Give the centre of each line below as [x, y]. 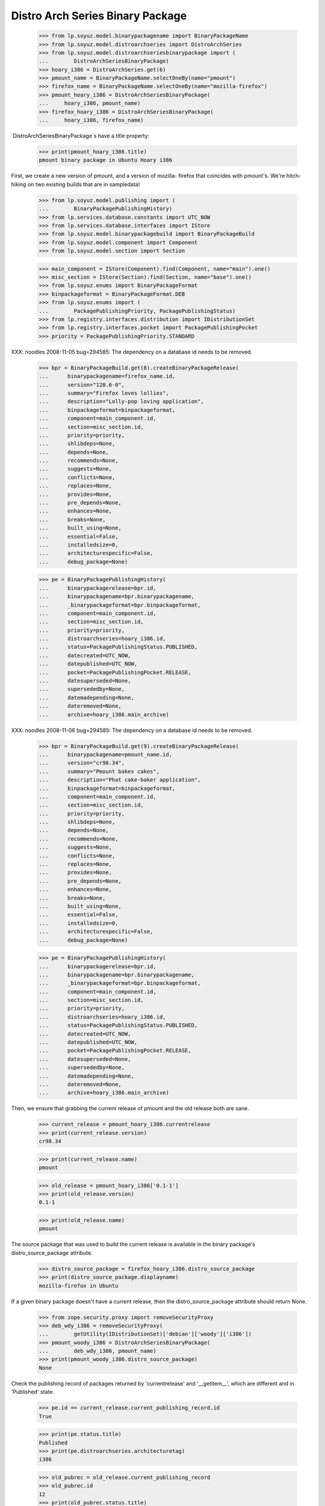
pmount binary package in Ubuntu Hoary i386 [106, 160]
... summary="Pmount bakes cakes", [99, 771]
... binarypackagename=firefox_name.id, [107, 376]
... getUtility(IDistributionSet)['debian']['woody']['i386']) [145, 1334]
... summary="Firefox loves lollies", [104, 393]
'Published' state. [32, 1392]
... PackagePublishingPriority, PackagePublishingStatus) [137, 311]
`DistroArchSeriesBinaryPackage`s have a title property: [80, 136]
